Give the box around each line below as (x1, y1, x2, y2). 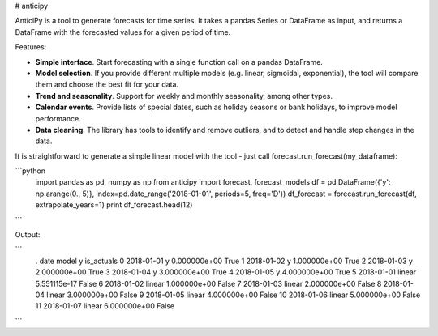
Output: (15, 230, 41, 240)
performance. (35, 113, 81, 123)
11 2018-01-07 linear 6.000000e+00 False (35, 301, 174, 311)
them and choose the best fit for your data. (35, 79, 178, 89)
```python (15, 166, 46, 176)
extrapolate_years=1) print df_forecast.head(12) (35, 200, 193, 210)
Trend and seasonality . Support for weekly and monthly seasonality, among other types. (35, 91, 333, 100)
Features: (15, 42, 47, 52)
